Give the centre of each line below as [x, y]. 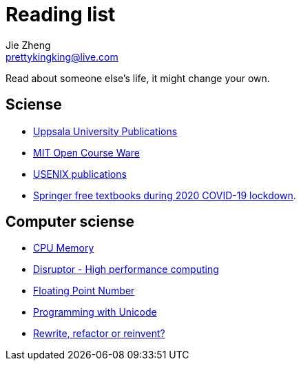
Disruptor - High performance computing [126, 270]
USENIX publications [80, 174]
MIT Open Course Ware [86, 152]
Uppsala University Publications [105, 131]
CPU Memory [64, 248]
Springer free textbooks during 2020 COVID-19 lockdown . [165, 195]
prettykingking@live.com [62, 57]
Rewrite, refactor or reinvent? [99, 334]
